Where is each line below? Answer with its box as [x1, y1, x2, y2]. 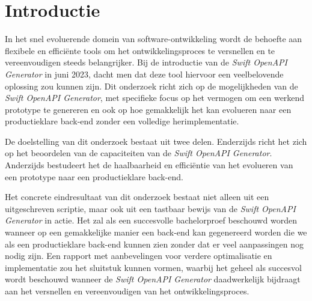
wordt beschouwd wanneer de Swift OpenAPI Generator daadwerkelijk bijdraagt [5, 273, 301, 285]
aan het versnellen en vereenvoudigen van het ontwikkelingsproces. [5, 285, 249, 297]
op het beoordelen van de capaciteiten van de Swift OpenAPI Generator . [5, 147, 272, 159]
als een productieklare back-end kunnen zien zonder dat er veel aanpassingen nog [5, 237, 304, 250]
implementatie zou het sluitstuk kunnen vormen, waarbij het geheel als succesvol [5, 261, 302, 273]
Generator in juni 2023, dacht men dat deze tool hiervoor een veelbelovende [5, 67, 284, 80]
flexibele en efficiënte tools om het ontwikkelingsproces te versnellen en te [5, 44, 275, 56]
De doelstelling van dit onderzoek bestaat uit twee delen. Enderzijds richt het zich [5, 135, 307, 147]
